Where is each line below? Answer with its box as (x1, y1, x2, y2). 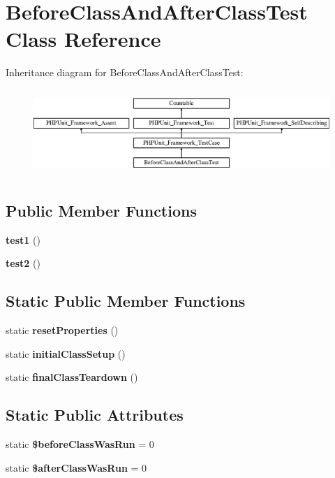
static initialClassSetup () (6, 346, 126, 361)
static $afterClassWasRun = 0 (6, 460, 147, 475)
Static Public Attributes (6, 404, 184, 426)
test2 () (6, 256, 40, 270)
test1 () (6, 232, 40, 247)
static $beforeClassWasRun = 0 (6, 436, 154, 451)
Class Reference (6, 24, 161, 53)
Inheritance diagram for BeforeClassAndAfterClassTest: (6, 65, 244, 80)
